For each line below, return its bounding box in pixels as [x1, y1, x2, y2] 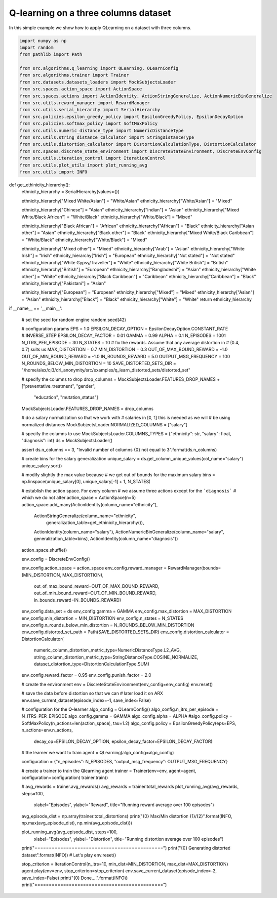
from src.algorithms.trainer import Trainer [19, 72, 129, 78]
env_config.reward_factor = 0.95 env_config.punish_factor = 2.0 [21, 672, 152, 678]
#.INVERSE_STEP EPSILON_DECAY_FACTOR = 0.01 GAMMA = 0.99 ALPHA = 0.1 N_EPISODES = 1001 [21, 332, 226, 338]
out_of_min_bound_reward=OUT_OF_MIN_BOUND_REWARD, [34, 590, 157, 596]
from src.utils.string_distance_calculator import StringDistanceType [19, 135, 195, 140]
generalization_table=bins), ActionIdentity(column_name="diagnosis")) [34, 536, 178, 542]
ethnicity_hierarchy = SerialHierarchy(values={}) [21, 189, 120, 195]
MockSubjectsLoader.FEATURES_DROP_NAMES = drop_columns [21, 406, 154, 411]
